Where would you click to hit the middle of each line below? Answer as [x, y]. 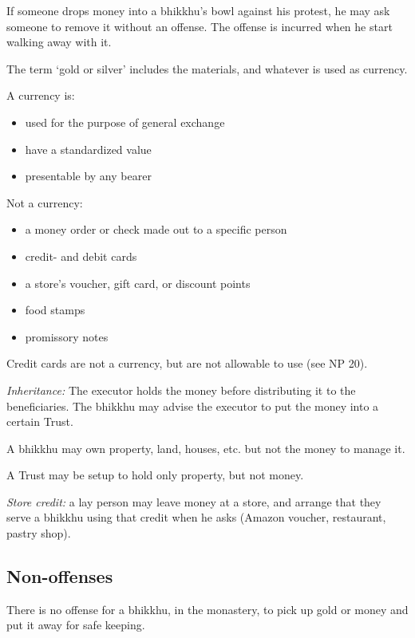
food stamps [55, 310]
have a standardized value [88, 149]
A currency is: [41, 95]
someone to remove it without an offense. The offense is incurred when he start [200, 26]
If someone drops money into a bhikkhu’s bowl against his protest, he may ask [198, 10]
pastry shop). [39, 533]
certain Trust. [40, 421]
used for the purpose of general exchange [125, 122]
